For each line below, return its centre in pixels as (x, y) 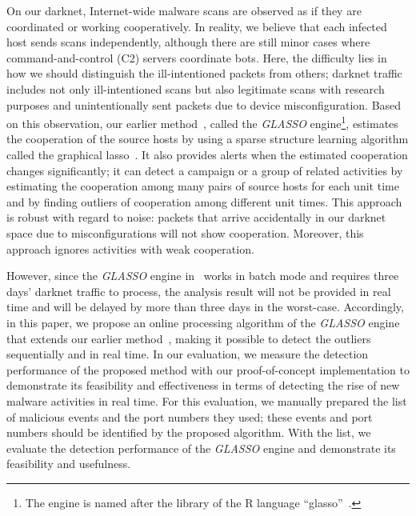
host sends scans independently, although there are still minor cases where (188, 42)
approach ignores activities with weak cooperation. (130, 248)
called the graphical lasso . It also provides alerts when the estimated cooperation (207, 154)
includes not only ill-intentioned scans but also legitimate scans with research (196, 88)
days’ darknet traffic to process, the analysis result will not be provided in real (199, 291)
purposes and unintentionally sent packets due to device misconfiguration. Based (204, 104)
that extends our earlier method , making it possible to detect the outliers (189, 338)
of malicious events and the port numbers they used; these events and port (190, 416)
